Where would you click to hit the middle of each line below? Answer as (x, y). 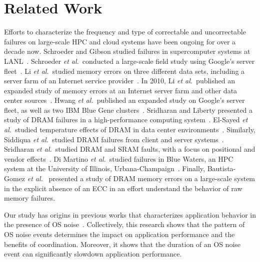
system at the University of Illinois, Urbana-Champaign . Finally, (104, 168)
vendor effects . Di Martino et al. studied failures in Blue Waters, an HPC (119, 158)
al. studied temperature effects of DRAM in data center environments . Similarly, (130, 130)
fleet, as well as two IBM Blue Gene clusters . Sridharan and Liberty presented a (128, 110)
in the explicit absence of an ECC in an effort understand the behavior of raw (123, 188)
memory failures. (30, 198)
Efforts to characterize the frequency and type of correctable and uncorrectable (125, 32)
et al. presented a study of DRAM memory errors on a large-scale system (141, 178)
